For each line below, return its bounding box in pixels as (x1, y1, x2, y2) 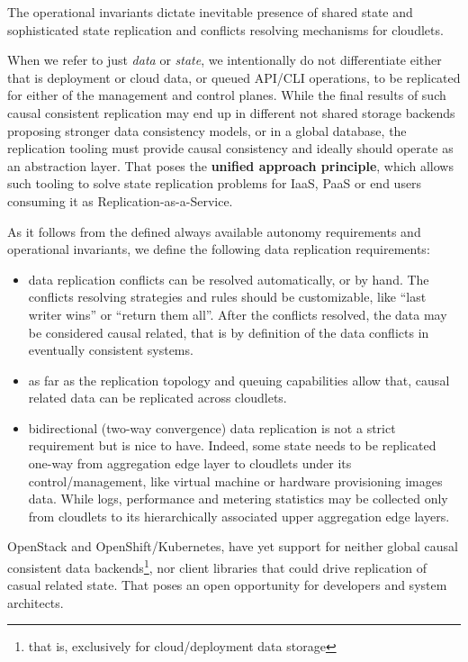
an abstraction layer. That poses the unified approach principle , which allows (7, 156, 454, 175)
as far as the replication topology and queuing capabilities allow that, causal (28, 370, 450, 389)
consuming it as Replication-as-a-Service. (7, 191, 233, 210)
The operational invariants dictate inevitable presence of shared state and (7, 3, 413, 21)
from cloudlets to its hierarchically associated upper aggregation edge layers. (28, 506, 450, 525)
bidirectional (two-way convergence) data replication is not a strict (28, 418, 396, 437)
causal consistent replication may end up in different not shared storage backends (7, 103, 455, 122)
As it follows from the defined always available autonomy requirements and (7, 222, 421, 240)
